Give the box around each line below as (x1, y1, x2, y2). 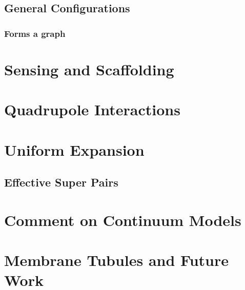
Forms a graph (4, 27, 66, 39)
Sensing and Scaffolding (4, 58, 174, 79)
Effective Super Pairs (4, 174, 118, 190)
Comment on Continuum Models (4, 209, 241, 230)
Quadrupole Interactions (4, 99, 180, 120)
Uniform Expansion (4, 139, 145, 160)
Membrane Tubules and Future (4, 250, 229, 271)
